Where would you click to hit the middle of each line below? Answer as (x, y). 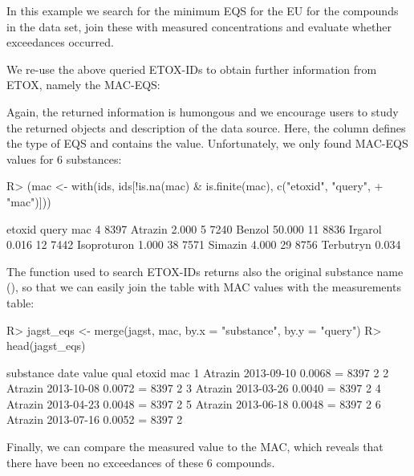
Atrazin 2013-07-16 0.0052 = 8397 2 (95, 419)
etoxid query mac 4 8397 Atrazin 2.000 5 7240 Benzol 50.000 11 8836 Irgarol (194, 228)
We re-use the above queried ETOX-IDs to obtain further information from (192, 69)
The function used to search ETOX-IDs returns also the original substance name (205, 271)
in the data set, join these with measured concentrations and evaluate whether (199, 26)
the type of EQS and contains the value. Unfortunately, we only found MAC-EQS (207, 143)
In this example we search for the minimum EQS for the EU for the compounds (203, 10)
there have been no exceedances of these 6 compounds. (141, 462)
